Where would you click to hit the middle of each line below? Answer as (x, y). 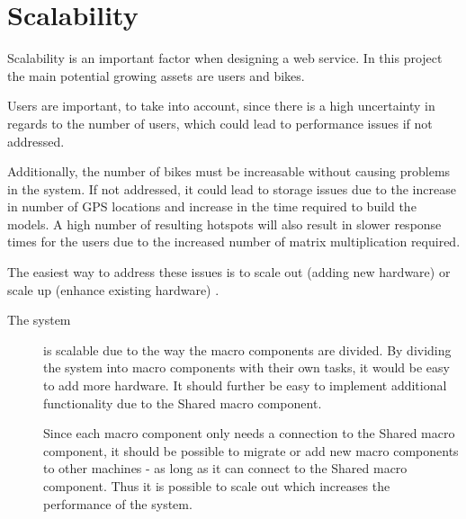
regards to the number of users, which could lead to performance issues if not (220, 123)
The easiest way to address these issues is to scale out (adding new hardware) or (229, 272)
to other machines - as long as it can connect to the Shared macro (225, 468)
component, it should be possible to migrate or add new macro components (251, 450)
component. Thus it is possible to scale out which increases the (217, 486)
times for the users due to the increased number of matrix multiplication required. (234, 242)
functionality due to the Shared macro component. (183, 403)
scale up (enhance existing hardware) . (113, 289)
